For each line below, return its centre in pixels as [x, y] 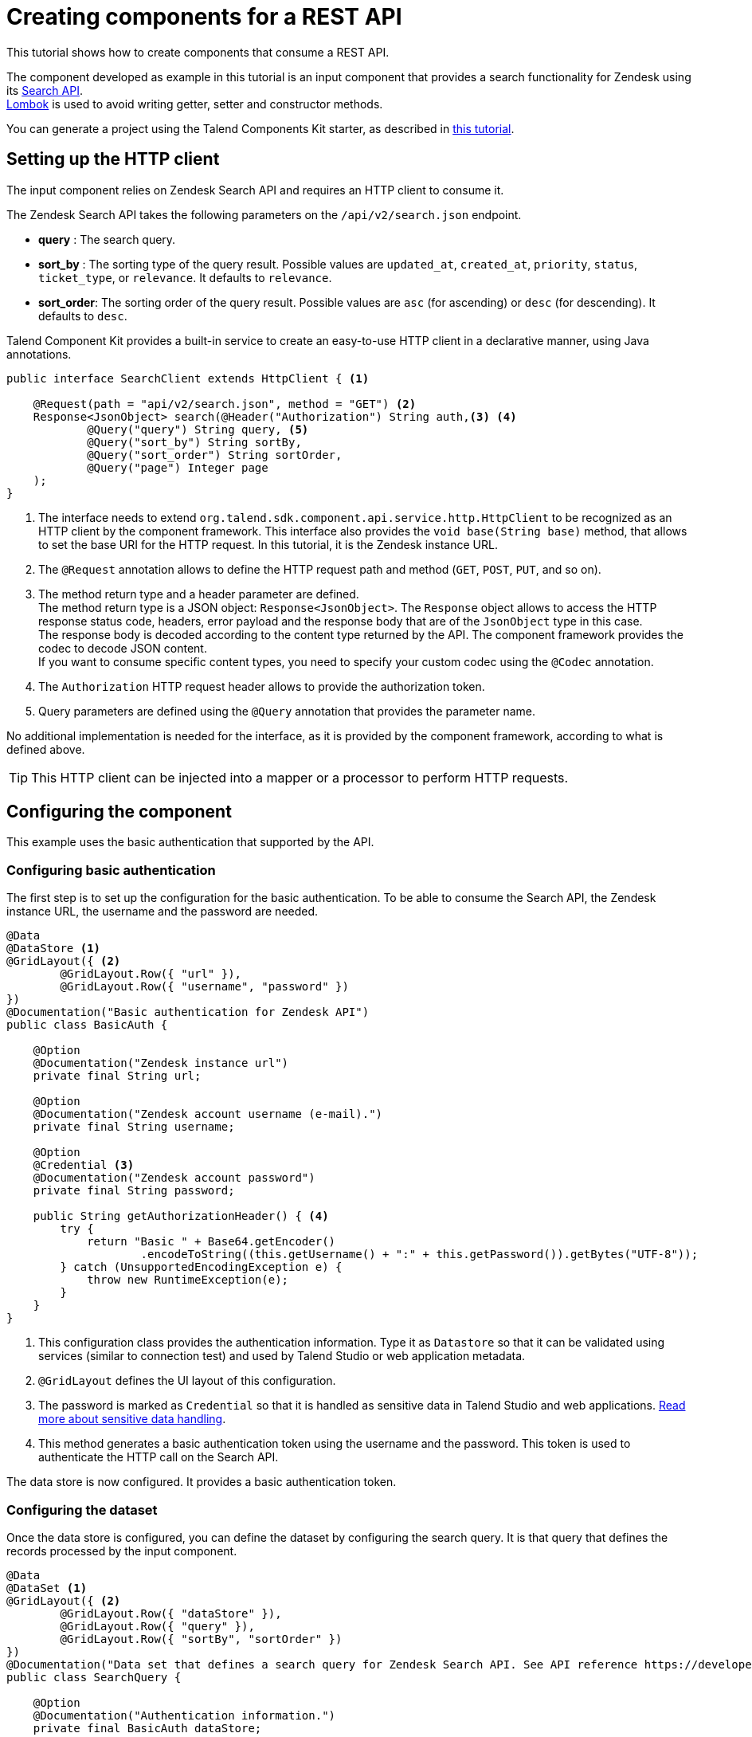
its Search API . [45, 90]
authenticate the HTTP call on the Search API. [159, 1457]
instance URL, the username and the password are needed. [163, 912]
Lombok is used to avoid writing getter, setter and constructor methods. [195, 104]
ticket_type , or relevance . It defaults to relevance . [185, 277]
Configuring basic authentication [111, 870]
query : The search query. [107, 239]
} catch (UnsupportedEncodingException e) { [201, 1267]
